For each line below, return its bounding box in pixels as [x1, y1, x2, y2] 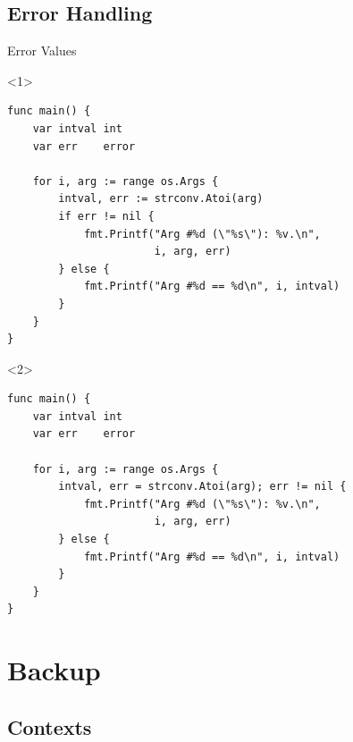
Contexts [7, 712, 92, 740]
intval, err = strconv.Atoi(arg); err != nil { [58, 480, 347, 493]
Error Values [7, 41, 77, 60]
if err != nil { [58, 209, 155, 223]
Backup [7, 652, 101, 688]
